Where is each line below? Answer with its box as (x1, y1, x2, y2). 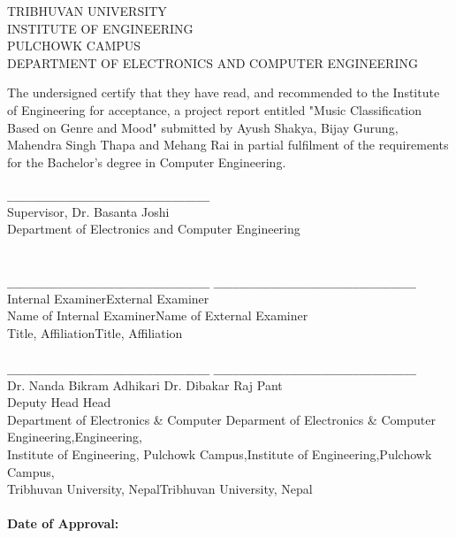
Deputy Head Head (7, 393, 111, 411)
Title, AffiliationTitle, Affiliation (7, 323, 183, 342)
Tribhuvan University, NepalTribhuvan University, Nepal (7, 480, 313, 498)
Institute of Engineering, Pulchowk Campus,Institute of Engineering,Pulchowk (7, 445, 432, 464)
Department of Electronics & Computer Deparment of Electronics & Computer (7, 410, 436, 428)
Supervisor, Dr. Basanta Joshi (7, 202, 170, 220)
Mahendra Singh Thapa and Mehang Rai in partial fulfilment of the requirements (7, 135, 449, 154)
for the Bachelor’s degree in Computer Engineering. (7, 152, 286, 171)
